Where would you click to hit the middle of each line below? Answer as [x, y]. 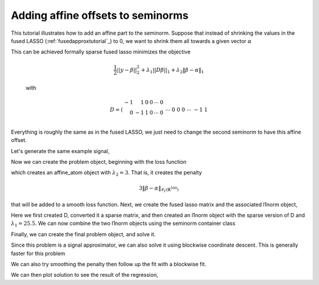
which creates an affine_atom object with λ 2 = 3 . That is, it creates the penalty [106, 173]
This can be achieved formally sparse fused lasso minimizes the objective [101, 52]
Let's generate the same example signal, [60, 151]
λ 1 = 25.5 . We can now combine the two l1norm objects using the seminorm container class [123, 224]
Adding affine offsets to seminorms [100, 15]
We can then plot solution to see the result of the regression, [85, 275]
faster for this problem [38, 253]
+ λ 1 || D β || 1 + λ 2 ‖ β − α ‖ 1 [172, 71]
